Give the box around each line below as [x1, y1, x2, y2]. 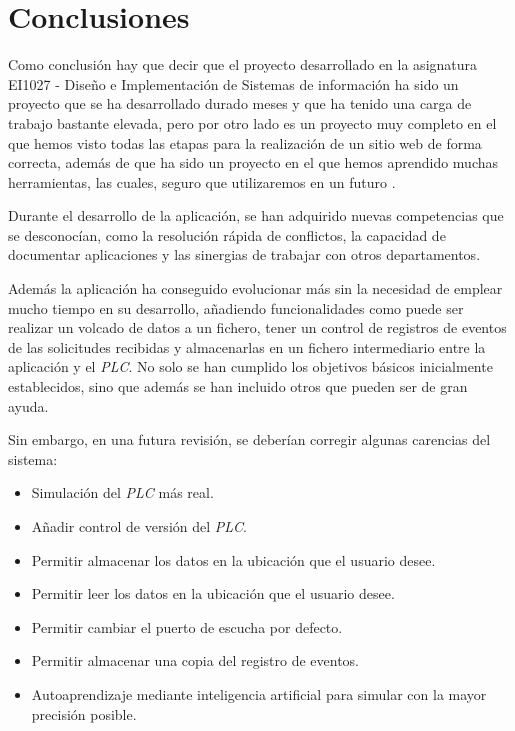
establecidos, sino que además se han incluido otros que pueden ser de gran [8, 376, 468, 397]
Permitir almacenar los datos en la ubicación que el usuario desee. [31, 549, 436, 570]
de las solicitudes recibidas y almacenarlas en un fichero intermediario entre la [8, 336, 486, 357]
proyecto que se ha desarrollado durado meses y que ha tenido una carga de [8, 93, 472, 114]
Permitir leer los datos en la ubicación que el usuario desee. [31, 583, 395, 604]
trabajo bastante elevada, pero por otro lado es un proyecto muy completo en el [8, 112, 497, 133]
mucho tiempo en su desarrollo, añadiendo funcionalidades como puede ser [8, 297, 464, 318]
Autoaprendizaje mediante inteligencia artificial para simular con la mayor [31, 683, 487, 704]
